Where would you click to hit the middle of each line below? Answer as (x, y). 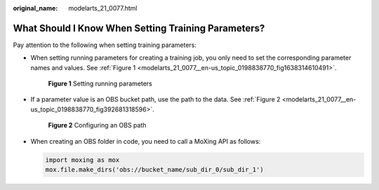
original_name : (35, 8)
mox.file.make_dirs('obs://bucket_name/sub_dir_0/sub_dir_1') (154, 170)
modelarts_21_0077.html (103, 8)
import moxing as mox (82, 160)
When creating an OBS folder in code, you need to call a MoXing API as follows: (146, 141)
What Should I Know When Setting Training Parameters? (139, 28)
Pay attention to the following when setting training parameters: (105, 45)
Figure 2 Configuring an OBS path (97, 125)
